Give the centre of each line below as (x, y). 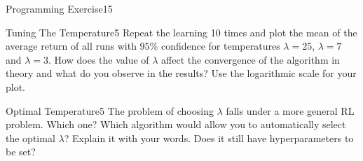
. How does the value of (99, 59)
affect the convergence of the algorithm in (251, 59)
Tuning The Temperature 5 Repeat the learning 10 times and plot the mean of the (181, 32)
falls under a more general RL (290, 110)
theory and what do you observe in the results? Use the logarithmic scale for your (181, 73)
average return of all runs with (71, 46)
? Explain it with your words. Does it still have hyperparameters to (209, 138)
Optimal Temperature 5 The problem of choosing (110, 110)
